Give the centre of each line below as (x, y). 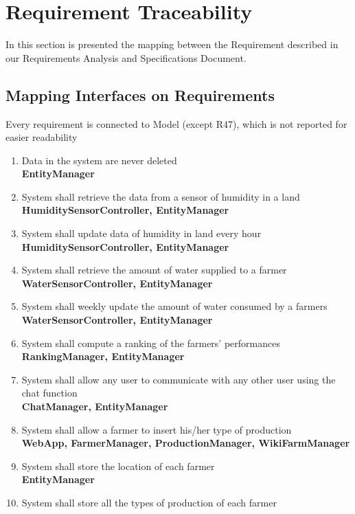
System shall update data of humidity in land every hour (141, 233)
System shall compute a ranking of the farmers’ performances (151, 343)
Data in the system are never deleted (99, 160)
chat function (49, 393)
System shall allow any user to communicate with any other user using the (179, 379)
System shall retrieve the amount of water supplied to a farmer (154, 270)
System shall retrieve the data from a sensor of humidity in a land (161, 196)
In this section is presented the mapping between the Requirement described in (172, 44)
